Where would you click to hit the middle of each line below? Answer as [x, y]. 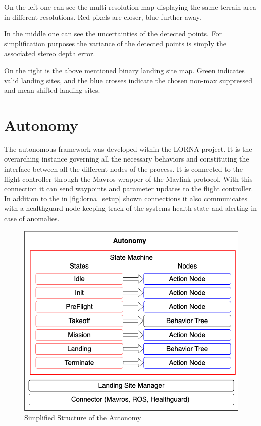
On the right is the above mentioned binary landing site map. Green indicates [124, 70]
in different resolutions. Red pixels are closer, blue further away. [103, 16]
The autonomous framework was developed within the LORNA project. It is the [128, 149]
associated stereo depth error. [50, 53]
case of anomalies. [32, 218]
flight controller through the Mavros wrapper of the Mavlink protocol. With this [128, 178]
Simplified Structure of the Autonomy [83, 418]
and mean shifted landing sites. [52, 90]
